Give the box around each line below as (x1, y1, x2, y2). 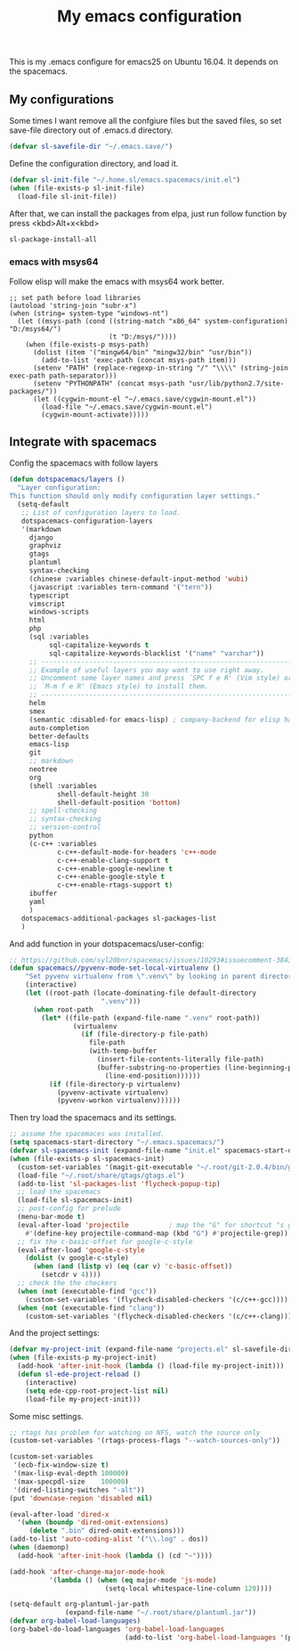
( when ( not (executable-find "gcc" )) (17, 1287, 158, 1296)
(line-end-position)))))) (104, 1071, 201, 1080)
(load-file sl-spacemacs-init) (17, 1196, 133, 1205)
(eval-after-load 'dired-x (9, 1509, 109, 1519)
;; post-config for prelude (17, 1204, 122, 1213)
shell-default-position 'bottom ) (56, 798, 181, 807)
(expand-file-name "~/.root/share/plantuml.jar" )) (65, 1608, 256, 1617)
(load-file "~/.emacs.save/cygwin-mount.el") (41, 403, 214, 411)
